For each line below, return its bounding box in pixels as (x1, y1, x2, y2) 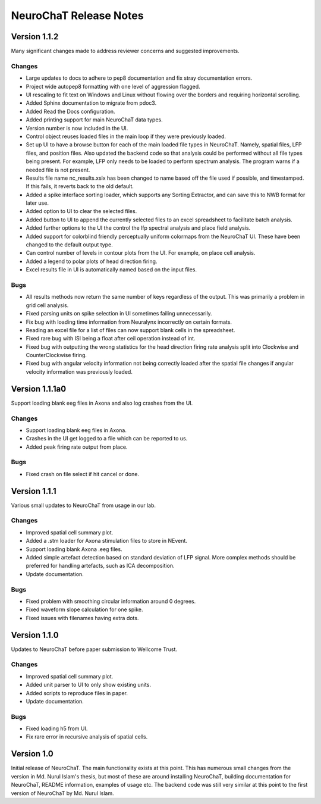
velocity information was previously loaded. (26, 368, 133, 375)
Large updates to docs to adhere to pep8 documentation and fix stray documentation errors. (26, 74, 253, 82)
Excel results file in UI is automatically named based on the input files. (26, 266, 197, 273)
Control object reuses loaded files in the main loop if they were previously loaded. (26, 133, 226, 140)
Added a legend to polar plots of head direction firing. (26, 258, 158, 265)
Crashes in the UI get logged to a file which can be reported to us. (26, 435, 188, 442)
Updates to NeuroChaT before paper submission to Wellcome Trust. (11, 646, 178, 653)
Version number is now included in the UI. (26, 124, 128, 132)
